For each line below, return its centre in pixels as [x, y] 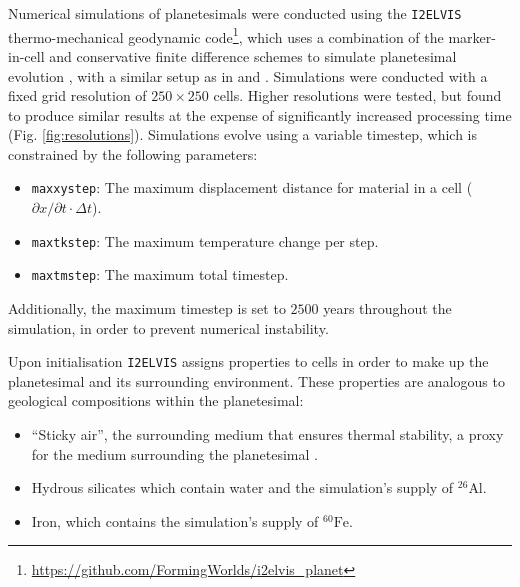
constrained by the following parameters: [133, 153]
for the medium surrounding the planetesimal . [174, 453]
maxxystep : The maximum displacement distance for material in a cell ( [252, 187]
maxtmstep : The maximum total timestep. [160, 274]
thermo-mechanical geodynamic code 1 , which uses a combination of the [226, 35]
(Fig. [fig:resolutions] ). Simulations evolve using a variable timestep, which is [242, 134]
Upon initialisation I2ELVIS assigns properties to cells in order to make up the [248, 361]
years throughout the [387, 308]
